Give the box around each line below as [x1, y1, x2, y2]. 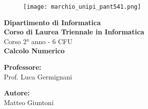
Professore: [4, 62, 42, 72]
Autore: [4, 88, 30, 98]
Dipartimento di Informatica [4, 17, 101, 27]
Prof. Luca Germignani [4, 71, 72, 81]
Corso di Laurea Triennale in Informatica [4, 27, 145, 37]
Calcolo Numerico [4, 46, 65, 56]
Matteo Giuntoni [4, 97, 54, 107]
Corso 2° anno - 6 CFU [4, 36, 73, 46]
